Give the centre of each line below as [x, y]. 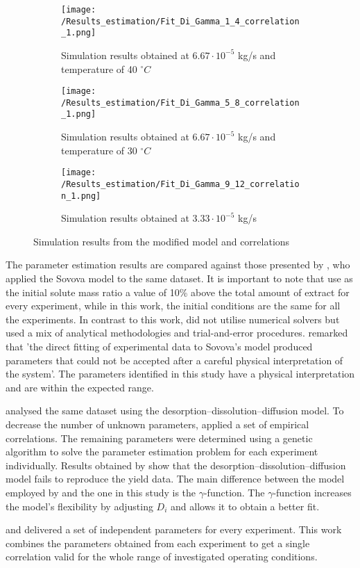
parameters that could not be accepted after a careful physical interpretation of [174, 360]
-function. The [234, 492]
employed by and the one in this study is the [101, 492]
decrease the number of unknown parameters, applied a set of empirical [157, 424]
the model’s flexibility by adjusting [79, 506]
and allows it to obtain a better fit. [245, 506]
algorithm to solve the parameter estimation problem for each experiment [162, 452]
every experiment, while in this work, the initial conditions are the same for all [173, 306]
